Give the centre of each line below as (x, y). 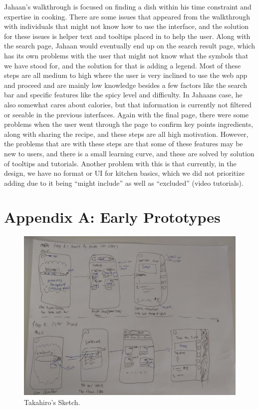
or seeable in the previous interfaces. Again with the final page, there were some (127, 114)
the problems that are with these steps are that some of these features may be (124, 144)
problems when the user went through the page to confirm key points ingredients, (129, 124)
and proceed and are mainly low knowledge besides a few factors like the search (126, 85)
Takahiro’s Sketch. (52, 402)
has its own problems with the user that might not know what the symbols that (126, 55)
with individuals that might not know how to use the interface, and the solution (126, 26)
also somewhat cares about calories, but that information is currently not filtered (128, 104)
